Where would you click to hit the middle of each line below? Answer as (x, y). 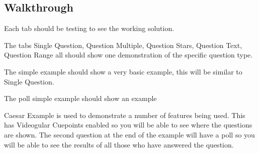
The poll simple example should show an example (80, 98)
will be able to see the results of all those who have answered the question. (119, 144)
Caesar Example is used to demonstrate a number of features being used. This (125, 115)
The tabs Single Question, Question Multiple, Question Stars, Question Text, (123, 45)
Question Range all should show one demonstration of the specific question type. (128, 55)
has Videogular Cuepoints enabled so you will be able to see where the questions (128, 125)
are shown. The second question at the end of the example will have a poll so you (129, 134)
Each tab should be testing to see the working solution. (89, 28)
